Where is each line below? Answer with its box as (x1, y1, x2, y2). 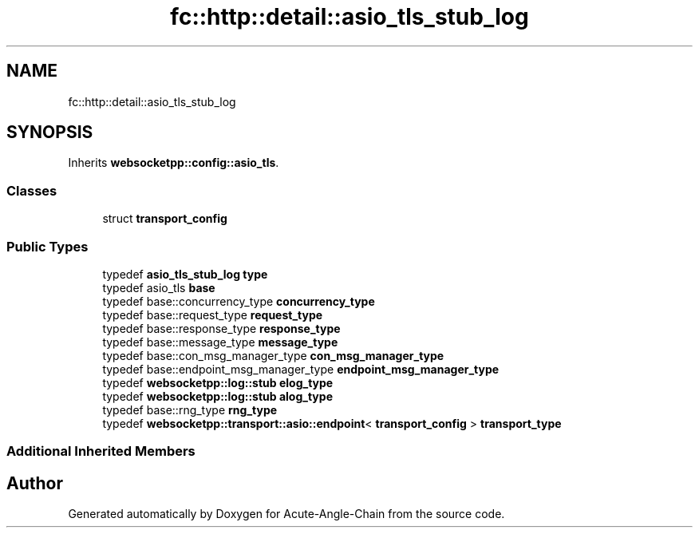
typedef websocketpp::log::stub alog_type (102, 389, 333, 403)
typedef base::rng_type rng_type (102, 402, 278, 417)
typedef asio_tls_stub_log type (102, 267, 268, 281)
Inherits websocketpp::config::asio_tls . (68, 156, 279, 170)
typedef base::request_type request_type (102, 307, 323, 322)
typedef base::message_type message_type (102, 334, 338, 349)
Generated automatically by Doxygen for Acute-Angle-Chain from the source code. (68, 507, 505, 521)
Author (6, 473, 63, 493)
